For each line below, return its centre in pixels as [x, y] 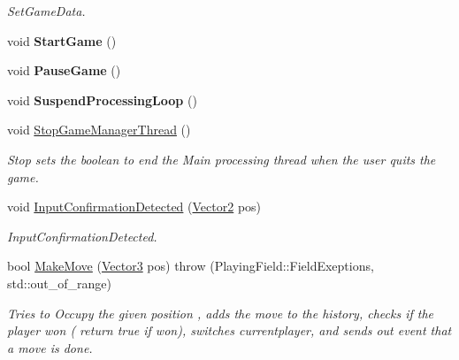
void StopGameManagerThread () [99, 130]
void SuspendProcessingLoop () [102, 100]
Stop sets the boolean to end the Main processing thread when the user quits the [222, 159]
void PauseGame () [64, 70]
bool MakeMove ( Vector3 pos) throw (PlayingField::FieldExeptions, [191, 266]
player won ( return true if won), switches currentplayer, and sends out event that [229, 330]
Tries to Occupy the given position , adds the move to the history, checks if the [221, 313]
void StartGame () [62, 40]
